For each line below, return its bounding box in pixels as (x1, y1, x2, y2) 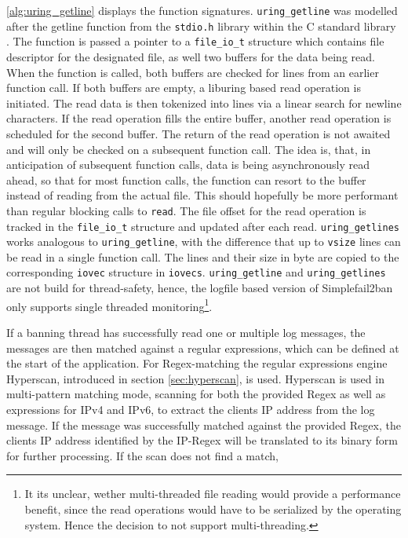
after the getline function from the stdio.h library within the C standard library (6, 17, 396, 34)
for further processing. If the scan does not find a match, (6, 447, 279, 463)
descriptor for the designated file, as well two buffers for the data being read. (6, 48, 375, 64)
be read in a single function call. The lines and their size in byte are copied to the (6, 248, 399, 265)
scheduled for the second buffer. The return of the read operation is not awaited (6, 125, 391, 141)
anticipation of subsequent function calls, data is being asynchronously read (6, 156, 370, 173)
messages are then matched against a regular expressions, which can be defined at (6, 339, 399, 356)
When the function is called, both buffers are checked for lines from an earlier (6, 64, 379, 80)
